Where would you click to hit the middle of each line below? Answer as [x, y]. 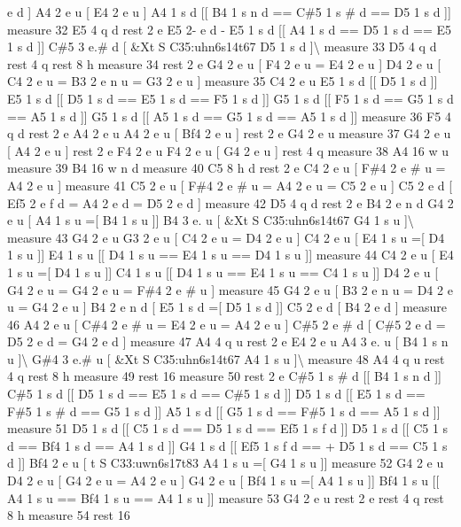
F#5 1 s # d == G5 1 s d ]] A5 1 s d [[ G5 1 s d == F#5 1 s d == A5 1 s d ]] [224, 411]
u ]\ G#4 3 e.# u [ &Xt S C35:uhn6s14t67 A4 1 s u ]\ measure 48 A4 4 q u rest [226, 358]
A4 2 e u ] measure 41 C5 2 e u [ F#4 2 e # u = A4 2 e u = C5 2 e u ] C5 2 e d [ [230, 185]
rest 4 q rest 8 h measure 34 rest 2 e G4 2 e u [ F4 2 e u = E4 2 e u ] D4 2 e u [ [224, 63]
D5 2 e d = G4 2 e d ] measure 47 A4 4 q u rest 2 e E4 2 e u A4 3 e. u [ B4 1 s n [228, 341]
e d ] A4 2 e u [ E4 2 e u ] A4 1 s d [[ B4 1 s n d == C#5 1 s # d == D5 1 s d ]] [229, 12]
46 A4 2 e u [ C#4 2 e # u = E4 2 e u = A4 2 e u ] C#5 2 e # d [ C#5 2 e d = [227, 324]
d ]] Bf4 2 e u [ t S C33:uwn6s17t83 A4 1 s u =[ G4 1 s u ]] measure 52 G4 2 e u [226, 463]
